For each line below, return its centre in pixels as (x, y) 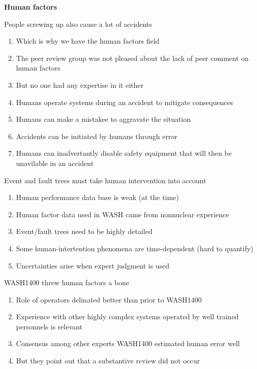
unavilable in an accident (55, 163)
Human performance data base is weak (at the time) (97, 197)
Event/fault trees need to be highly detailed (84, 231)
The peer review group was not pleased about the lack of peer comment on (132, 58)
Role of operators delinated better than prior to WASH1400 (109, 299)
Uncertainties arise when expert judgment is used (93, 265)
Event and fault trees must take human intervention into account (105, 180)
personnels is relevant (49, 326)
